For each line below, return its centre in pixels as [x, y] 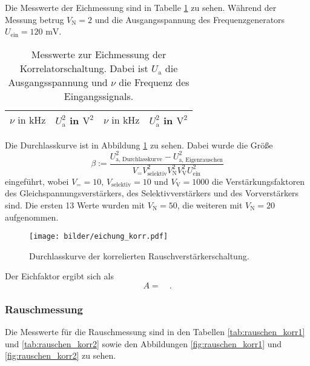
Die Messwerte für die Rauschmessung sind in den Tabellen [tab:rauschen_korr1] [155, 332]
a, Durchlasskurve [139, 160]
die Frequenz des [154, 82]
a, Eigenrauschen [201, 160]
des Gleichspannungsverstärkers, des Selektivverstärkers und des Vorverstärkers [152, 193]
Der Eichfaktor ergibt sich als [59, 276]
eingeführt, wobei [37, 181]
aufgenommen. [32, 217]
